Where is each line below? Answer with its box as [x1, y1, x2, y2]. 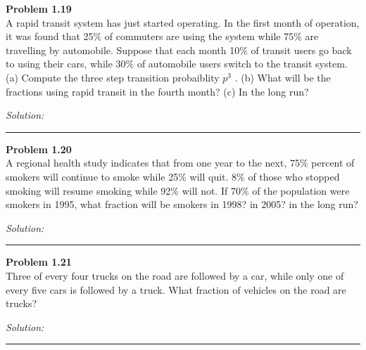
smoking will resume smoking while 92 [6, 183, 171, 197]
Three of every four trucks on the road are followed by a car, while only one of [6, 268, 344, 283]
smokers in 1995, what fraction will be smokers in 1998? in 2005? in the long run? [6, 197, 358, 212]
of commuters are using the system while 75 [104, 29, 294, 44]
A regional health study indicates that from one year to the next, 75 [6, 155, 300, 170]
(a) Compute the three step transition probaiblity [6, 70, 220, 84]
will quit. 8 [189, 169, 237, 183]
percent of [311, 155, 355, 170]
